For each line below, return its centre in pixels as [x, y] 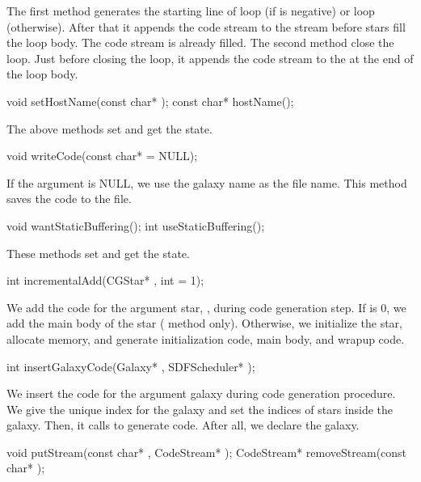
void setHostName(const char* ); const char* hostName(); [150, 101]
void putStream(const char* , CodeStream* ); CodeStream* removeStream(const [207, 452]
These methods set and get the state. [98, 253]
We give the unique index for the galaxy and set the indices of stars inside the [200, 409]
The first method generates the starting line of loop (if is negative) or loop [191, 11]
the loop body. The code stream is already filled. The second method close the [200, 42]
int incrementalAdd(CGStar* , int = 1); [105, 280]
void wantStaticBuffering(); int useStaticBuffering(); [136, 225]
